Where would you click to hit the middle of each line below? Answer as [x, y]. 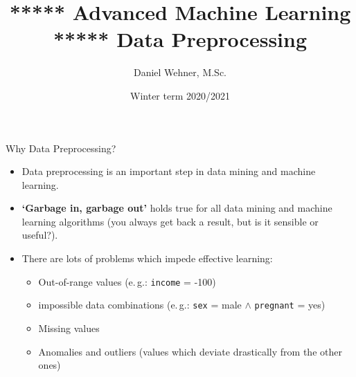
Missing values [69, 328]
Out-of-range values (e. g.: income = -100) [127, 281]
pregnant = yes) [290, 305]
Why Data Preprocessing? [61, 148]
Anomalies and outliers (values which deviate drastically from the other [190, 351]
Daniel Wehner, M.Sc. [180, 72]
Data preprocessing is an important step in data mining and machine [169, 171]
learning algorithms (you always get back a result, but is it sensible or [170, 221]
